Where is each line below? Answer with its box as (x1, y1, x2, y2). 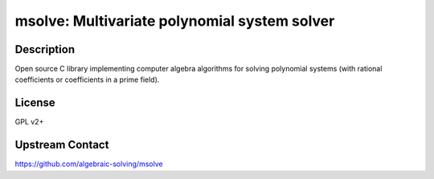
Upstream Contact (14, 138, 109, 152)
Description (14, 43, 76, 56)
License (14, 96, 55, 110)
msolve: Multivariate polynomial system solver (14, 12, 335, 30)
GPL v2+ (14, 117, 44, 127)
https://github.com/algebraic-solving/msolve (14, 159, 164, 169)
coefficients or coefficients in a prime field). (14, 75, 160, 84)
